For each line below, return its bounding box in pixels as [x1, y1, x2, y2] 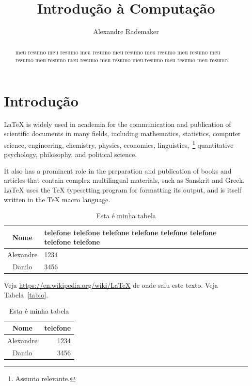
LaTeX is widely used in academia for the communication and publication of [4, 119, 231, 129]
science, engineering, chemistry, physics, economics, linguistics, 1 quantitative [4, 138, 234, 150]
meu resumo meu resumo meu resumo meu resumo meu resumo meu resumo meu [15, 48, 220, 56]
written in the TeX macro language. [4, 194, 110, 204]
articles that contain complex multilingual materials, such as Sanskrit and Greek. [4, 175, 245, 185]
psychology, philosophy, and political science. [4, 149, 137, 159]
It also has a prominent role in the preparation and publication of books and [4, 165, 232, 175]
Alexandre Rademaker [93, 26, 159, 36]
